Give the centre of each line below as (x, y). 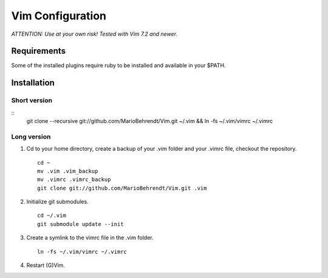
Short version (32, 101)
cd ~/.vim (52, 216)
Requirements (39, 51)
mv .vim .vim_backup (68, 171)
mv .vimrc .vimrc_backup (74, 180)
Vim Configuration (59, 16)
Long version (31, 136)
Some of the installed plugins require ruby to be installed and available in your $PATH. (118, 65)
